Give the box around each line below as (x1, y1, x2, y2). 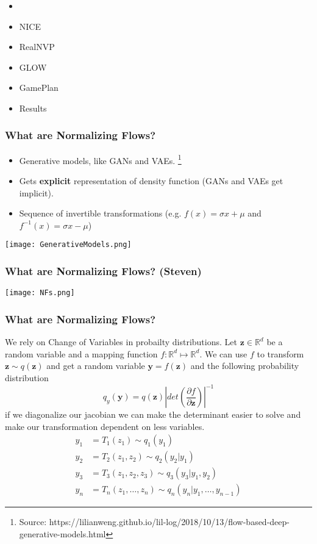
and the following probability (190, 359, 299, 372)
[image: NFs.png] (5, 288, 75, 298)
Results (19, 101, 47, 114)
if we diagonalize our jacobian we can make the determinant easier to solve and (5, 408, 301, 421)
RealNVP (19, 40, 55, 53)
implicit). (19, 186, 54, 199)
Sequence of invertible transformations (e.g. (19, 207, 182, 220)
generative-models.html (19, 527, 106, 540)
